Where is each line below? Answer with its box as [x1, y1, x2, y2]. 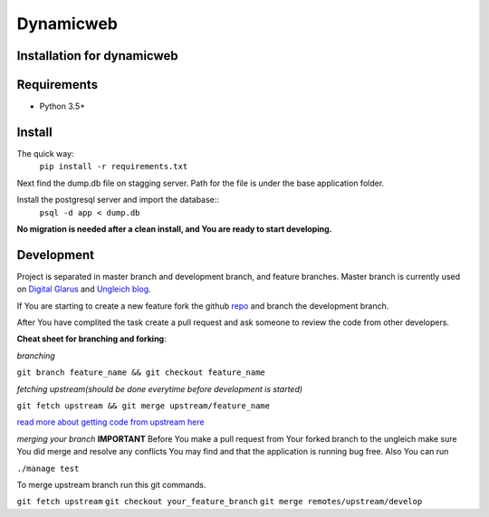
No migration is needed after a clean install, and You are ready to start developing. [16, 223, 332, 235]
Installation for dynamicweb [16, 48, 178, 63]
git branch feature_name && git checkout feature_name [16, 368, 266, 378]
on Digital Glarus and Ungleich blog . [16, 283, 151, 294]
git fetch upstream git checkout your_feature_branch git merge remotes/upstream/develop [16, 496, 423, 507]
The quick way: [16, 148, 74, 158]
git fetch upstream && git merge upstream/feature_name [16, 400, 271, 411]
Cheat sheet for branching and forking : [16, 333, 167, 344]
